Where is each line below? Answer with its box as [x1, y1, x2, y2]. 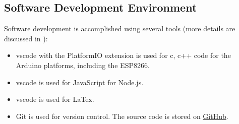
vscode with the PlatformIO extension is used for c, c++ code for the [16, 50, 231, 60]
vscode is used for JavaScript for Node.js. [16, 77, 144, 87]
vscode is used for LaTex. [16, 94, 94, 104]
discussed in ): [4, 33, 48, 43]
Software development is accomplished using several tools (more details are [4, 23, 235, 34]
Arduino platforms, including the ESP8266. [16, 59, 150, 70]
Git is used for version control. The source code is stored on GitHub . [16, 110, 228, 121]
